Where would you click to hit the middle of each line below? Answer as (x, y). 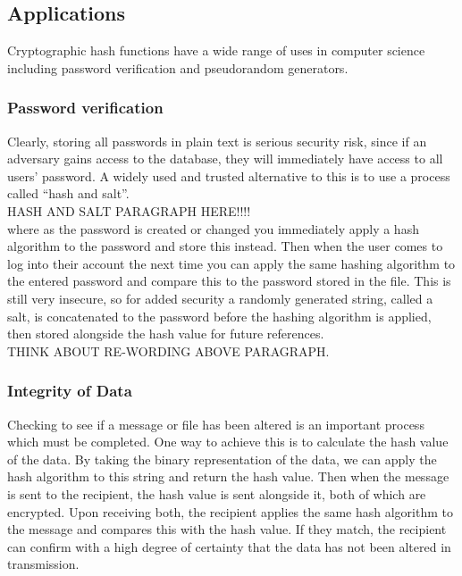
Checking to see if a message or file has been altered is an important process (216, 424)
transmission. (43, 564)
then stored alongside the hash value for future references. (166, 334)
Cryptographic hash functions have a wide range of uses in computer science (216, 50)
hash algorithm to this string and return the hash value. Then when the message (228, 476)
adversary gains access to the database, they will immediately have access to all (225, 159)
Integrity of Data (70, 391)
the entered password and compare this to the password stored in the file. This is (229, 281)
